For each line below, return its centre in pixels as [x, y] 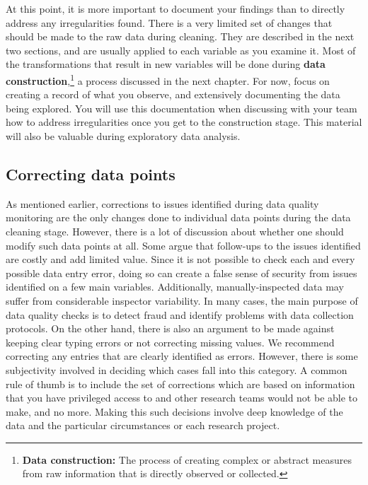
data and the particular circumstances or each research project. [143, 425]
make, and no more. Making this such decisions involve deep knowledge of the [174, 411]
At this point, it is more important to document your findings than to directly [176, 8]
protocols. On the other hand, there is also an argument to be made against [170, 328]
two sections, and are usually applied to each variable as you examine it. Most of [181, 50]
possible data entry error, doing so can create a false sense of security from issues [182, 273]
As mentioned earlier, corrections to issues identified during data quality [162, 203]
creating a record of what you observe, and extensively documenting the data [173, 94]
